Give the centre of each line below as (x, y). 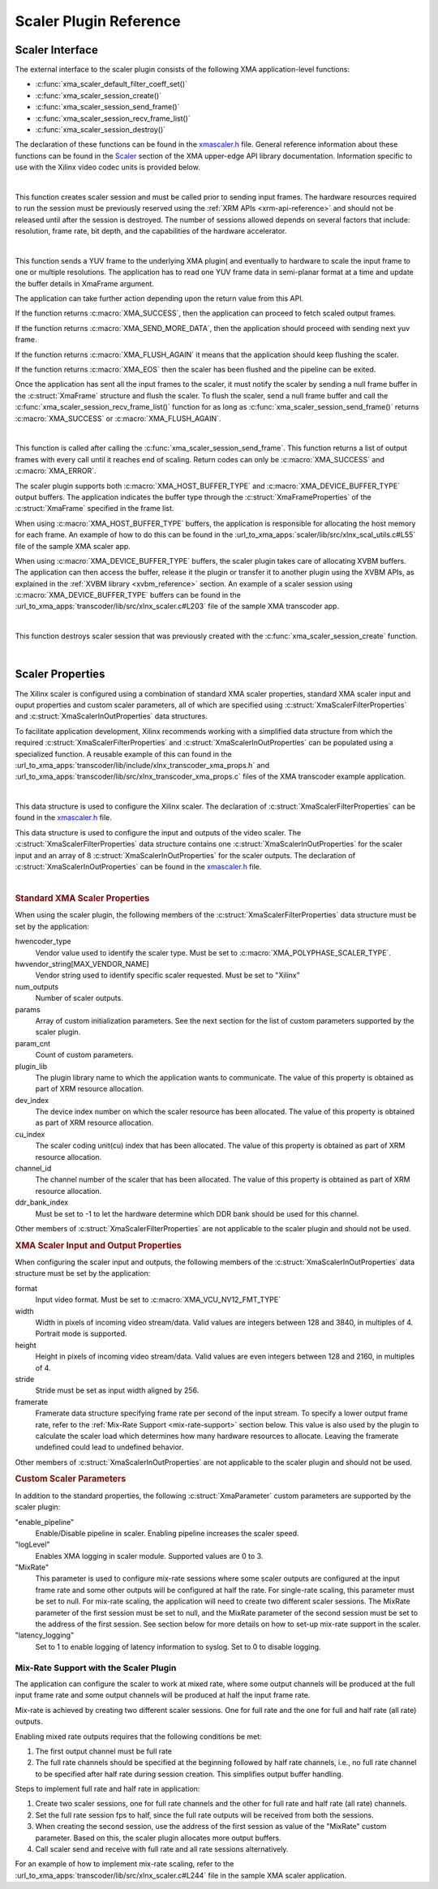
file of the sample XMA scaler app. (73, 546)
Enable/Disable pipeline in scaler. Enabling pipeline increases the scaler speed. (167, 1533)
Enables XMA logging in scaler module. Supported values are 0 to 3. (149, 1556)
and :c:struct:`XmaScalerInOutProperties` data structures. (112, 716)
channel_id (33, 1169)
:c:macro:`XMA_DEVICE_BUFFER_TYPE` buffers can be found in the (128, 595)
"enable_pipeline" (45, 1522)
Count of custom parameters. (84, 1055)
